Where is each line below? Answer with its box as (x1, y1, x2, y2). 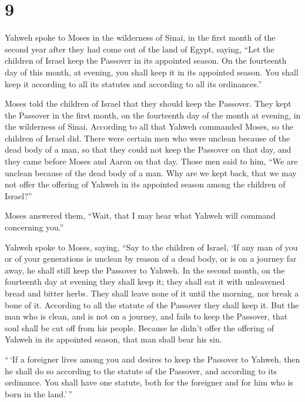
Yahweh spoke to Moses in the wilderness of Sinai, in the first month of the (5, 31, 276, 44)
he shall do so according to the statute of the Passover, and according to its (5, 364, 277, 377)
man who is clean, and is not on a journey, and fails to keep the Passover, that (5, 310, 288, 322)
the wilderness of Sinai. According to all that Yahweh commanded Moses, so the (5, 120, 294, 133)
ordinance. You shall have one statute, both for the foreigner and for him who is (5, 376, 293, 388)
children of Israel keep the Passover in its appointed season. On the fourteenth (5, 54, 287, 67)
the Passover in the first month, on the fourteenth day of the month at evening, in (5, 108, 301, 121)
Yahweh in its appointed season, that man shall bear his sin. (5, 333, 222, 345)
